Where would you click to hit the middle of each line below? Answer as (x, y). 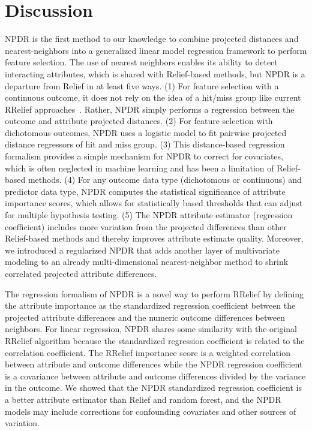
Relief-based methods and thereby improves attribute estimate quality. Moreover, (154, 238)
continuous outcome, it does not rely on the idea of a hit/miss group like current (153, 97)
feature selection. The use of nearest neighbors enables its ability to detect (141, 62)
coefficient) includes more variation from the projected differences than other (146, 226)
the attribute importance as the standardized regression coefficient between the (150, 305)
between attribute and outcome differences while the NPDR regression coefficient (154, 364)
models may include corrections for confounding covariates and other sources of (151, 411)
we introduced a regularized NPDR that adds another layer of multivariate (142, 250)
